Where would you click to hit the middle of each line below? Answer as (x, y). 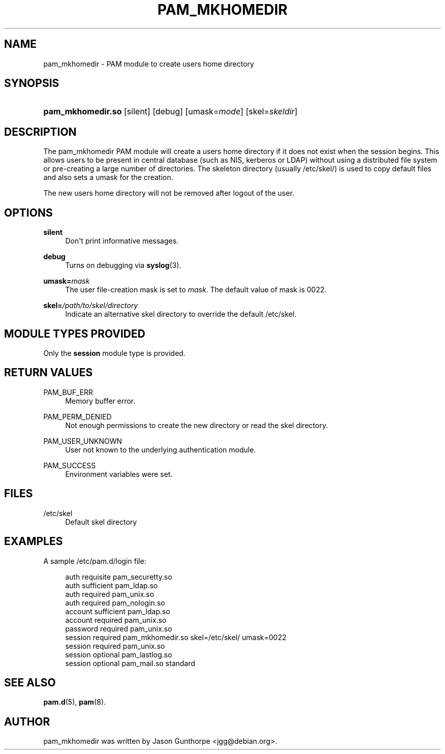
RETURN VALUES (49, 373)
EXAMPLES (34, 541)
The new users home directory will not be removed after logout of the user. (169, 193)
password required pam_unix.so (119, 628)
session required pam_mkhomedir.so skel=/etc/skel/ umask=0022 (176, 637)
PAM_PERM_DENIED (77, 416)
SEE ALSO (30, 682)
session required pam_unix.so (115, 646)
